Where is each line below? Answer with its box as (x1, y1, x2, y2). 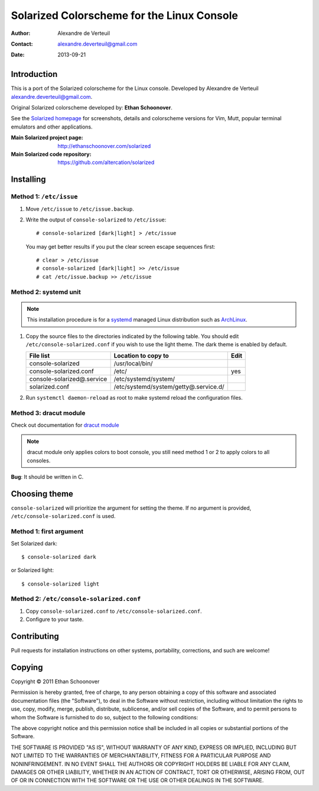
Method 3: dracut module (11, 409, 86, 417)
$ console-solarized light (21, 580, 100, 587)
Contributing (11, 631, 59, 642)
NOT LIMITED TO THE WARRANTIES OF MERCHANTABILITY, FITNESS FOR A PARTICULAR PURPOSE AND (11, 752, 271, 759)
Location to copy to (113, 352, 170, 360)
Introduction (11, 69, 58, 79)
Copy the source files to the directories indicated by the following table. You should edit (25, 332, 239, 340)
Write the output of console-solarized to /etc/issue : (25, 216, 167, 223)
